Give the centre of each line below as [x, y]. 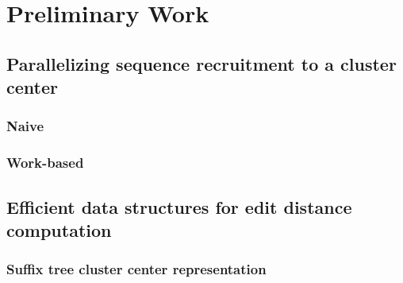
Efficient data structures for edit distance [179, 206]
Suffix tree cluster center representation [136, 269]
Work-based [45, 163]
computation [59, 230]
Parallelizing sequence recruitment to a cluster [201, 63]
